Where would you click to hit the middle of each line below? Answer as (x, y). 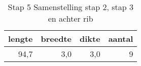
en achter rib (70, 18)
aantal (121, 39)
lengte (21, 39)
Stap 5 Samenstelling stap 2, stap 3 (70, 7)
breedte (56, 39)
